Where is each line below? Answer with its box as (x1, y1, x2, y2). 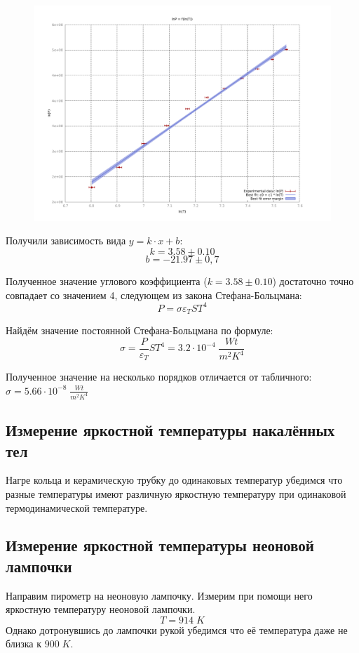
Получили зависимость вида (6, 233, 126, 248)
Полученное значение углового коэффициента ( (6, 274, 208, 288)
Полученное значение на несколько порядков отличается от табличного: (6, 369, 312, 384)
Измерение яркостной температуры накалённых (6, 419, 335, 441)
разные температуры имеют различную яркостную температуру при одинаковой (6, 486, 346, 501)
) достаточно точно (272, 274, 354, 288)
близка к (6, 636, 42, 651)
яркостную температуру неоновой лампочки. (6, 602, 196, 616)
